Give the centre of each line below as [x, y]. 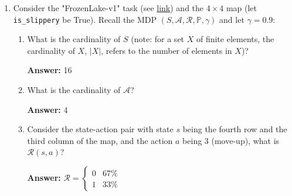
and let [232, 19]
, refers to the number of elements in [167, 50]
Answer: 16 [50, 70]
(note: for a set [158, 39]
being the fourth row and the [235, 129]
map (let [242, 8]
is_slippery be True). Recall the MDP [85, 19]
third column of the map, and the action [100, 140]
